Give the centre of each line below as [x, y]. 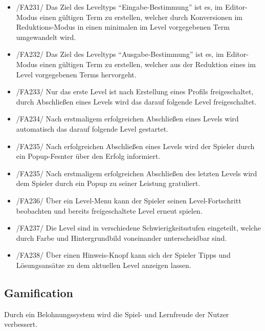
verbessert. [21, 324]
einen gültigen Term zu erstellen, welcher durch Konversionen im [141, 17]
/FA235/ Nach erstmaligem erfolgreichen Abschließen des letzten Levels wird [137, 173]
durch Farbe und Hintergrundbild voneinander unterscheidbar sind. [122, 237]
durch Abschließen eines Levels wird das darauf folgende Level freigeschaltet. [136, 101]
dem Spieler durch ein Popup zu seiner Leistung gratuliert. [108, 183]
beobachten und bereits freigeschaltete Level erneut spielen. [109, 210]
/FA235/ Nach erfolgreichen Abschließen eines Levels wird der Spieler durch [135, 146]
